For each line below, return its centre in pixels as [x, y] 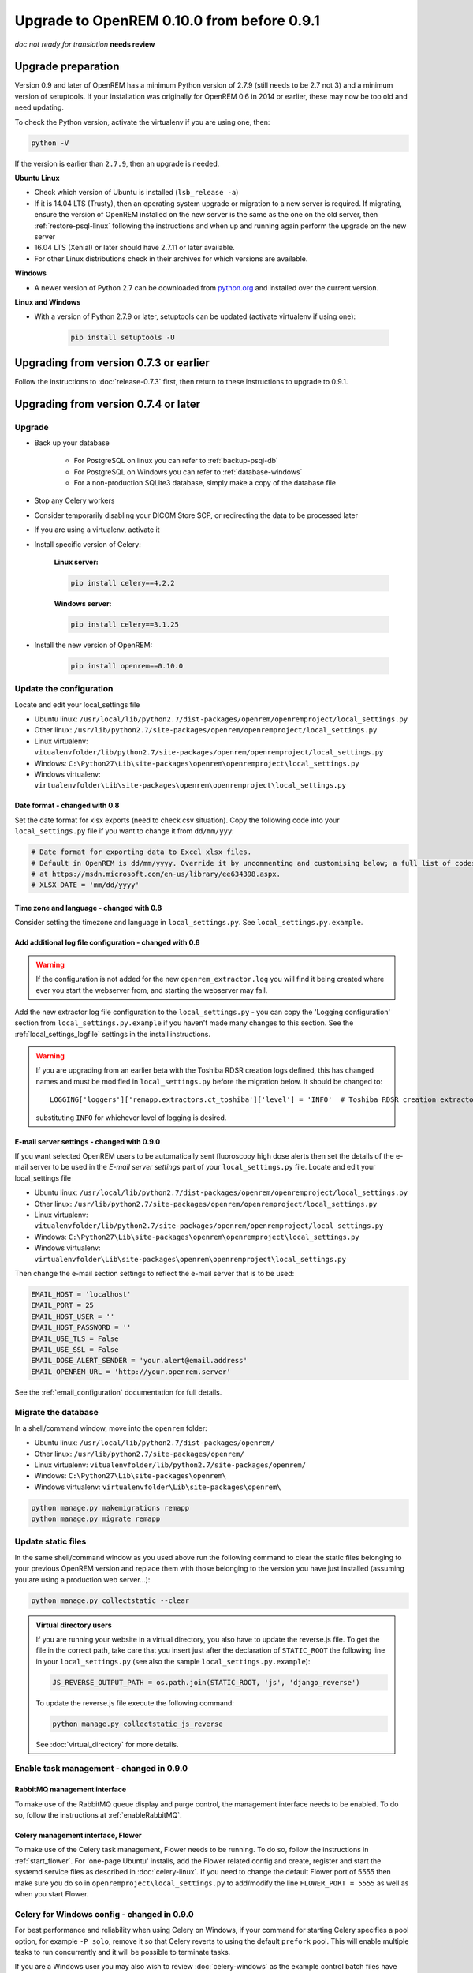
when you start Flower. [52, 1894]
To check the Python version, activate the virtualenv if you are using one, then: [142, 122]
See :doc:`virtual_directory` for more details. [107, 1744]
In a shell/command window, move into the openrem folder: [111, 1428]
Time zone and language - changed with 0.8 [88, 908]
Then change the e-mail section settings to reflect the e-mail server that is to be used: [155, 1273]
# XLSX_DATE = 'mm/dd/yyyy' [85, 885]
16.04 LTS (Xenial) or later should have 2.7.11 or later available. [135, 248]
